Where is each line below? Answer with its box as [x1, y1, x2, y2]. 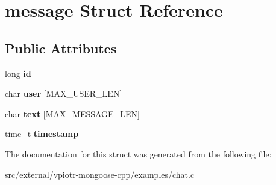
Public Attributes [5, 38, 117, 57]
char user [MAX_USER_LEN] [5, 87, 122, 100]
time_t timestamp [5, 127, 79, 140]
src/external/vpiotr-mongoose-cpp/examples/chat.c [5, 168, 195, 180]
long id [5, 67, 31, 79]
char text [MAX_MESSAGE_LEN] [5, 107, 140, 120]
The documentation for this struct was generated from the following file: [5, 147, 272, 160]
